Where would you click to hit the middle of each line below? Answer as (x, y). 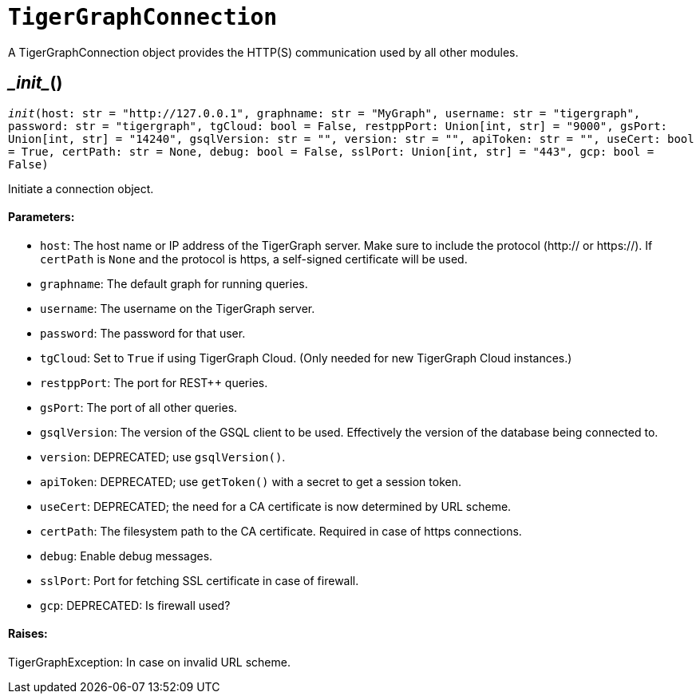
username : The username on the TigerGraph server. (178, 308)
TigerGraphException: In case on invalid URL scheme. (149, 662)
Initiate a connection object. (81, 188)
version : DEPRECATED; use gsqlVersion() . (163, 457)
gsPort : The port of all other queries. (139, 407)
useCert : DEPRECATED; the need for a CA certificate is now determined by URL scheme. (276, 506)
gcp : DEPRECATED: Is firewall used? (135, 605)
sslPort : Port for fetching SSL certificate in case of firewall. (200, 580)
